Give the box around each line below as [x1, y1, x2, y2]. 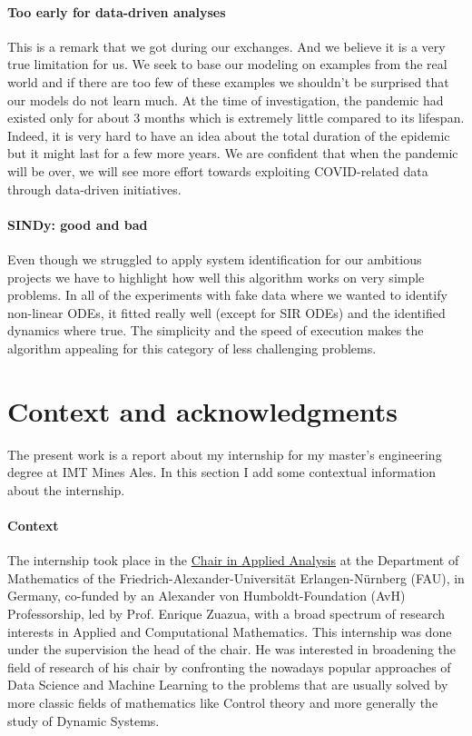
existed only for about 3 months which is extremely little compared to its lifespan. [7, 108, 465, 127]
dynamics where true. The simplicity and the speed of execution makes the [7, 321, 424, 340]
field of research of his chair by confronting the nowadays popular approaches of [7, 657, 451, 676]
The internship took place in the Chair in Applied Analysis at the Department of [7, 551, 459, 570]
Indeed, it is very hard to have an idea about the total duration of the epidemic [7, 125, 450, 144]
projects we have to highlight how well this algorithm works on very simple [7, 267, 425, 286]
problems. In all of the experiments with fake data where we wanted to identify [7, 285, 447, 304]
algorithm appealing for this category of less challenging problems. [7, 338, 377, 357]
